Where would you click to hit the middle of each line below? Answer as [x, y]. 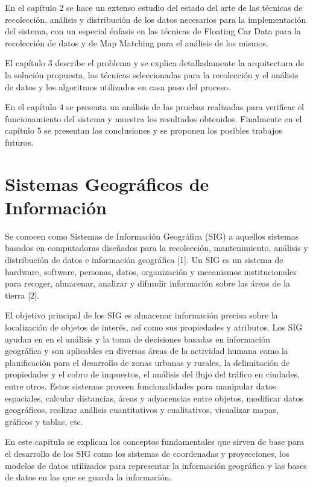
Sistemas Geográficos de [107, 183]
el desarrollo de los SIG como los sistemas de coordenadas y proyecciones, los [147, 453]
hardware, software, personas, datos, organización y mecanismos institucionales [151, 271]
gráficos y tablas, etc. [44, 421]
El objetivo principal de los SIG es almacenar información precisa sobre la [141, 315]
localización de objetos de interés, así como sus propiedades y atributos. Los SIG [154, 327]
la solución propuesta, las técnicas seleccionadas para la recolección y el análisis [152, 74]
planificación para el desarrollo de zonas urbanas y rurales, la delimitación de [147, 362]
